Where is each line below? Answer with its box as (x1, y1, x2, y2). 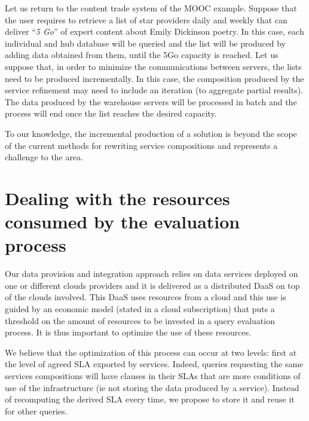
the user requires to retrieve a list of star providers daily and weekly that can (5, 13, 287, 26)
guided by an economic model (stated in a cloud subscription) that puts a (5, 303, 275, 315)
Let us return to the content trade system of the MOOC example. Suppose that (5, 2, 297, 14)
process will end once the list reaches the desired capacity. (5, 107, 217, 120)
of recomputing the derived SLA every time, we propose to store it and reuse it (5, 393, 295, 405)
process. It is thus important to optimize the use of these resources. (5, 326, 252, 338)
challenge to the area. (5, 151, 84, 163)
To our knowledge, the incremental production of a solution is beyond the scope (5, 127, 297, 139)
